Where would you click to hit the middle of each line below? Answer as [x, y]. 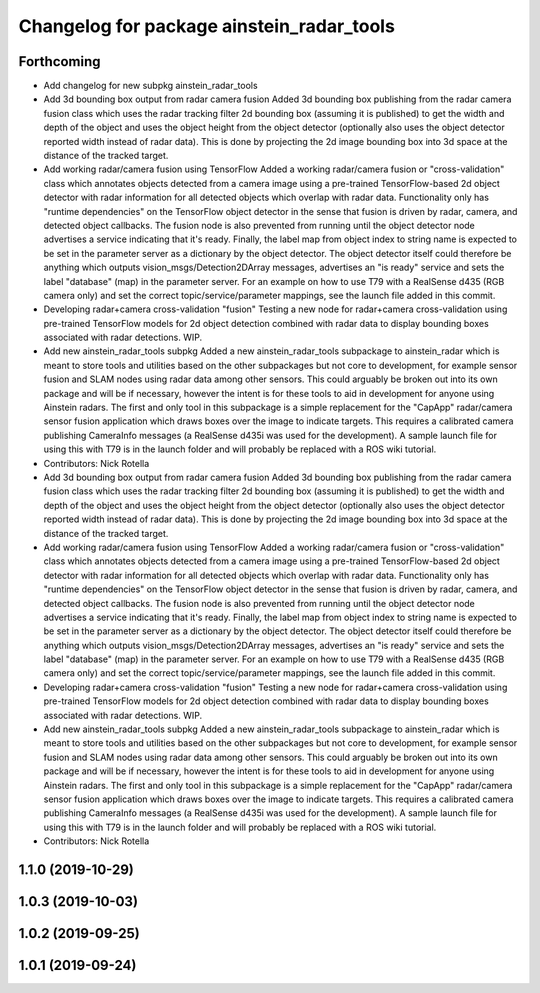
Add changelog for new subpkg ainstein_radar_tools [151, 86]
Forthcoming [59, 61]
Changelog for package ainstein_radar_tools [206, 26]
